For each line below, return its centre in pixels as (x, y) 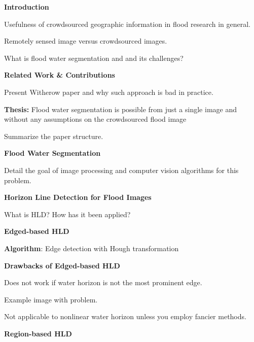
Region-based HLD (38, 333)
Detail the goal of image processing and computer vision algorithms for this (121, 170)
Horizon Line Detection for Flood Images (78, 197)
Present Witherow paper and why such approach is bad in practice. (109, 92)
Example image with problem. (51, 299)
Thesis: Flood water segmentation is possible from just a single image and (120, 109)
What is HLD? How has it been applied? (67, 214)
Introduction (27, 7)
